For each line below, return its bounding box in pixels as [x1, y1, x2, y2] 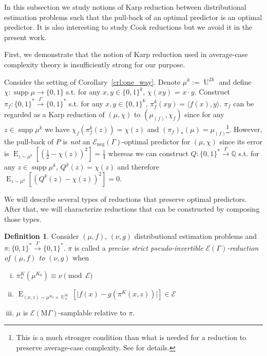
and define [219, 76, 252, 87]
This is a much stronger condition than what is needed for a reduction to [16, 332, 246, 343]
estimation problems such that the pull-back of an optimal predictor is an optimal [4, 11, 262, 22]
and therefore [117, 161, 159, 172]
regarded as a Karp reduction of [4, 109, 105, 120]
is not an [63, 136, 90, 146]
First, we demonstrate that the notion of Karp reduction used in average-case [4, 49, 248, 60]
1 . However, [226, 122, 262, 134]
